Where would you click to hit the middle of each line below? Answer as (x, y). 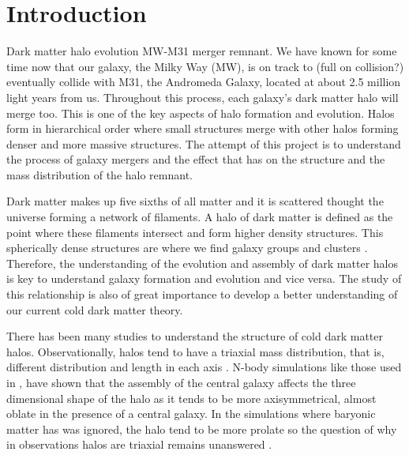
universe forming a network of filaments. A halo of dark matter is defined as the (200, 217)
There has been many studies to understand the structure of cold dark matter (195, 336)
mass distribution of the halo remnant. (99, 174)
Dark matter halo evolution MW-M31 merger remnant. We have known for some (202, 51)
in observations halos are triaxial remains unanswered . (139, 444)
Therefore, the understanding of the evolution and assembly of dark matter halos (202, 263)
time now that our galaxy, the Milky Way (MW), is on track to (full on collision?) (205, 66)
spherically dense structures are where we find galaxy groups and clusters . (187, 248)
